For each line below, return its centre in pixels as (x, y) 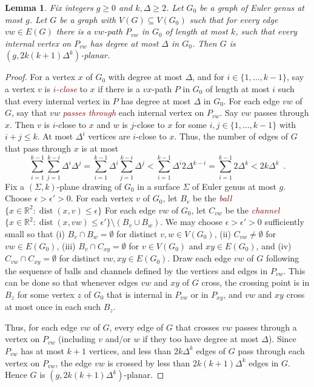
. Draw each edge (199, 258)
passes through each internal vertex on (133, 113)
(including (77, 339)
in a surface (159, 186)
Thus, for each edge (41, 327)
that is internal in (139, 294)
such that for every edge (234, 19)
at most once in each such (53, 307)
